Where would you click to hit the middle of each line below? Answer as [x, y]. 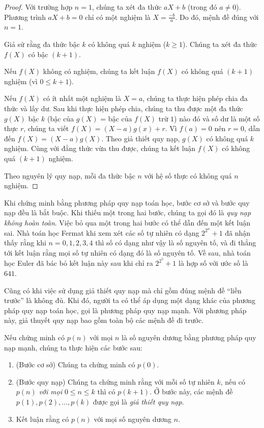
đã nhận [238, 232]
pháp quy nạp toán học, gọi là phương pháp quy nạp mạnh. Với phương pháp [125, 310]
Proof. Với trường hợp [38, 7]
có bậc [38, 54]
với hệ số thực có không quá [188, 175]
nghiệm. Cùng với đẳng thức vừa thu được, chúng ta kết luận [100, 148]
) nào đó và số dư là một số [217, 118]
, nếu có [233, 381]
